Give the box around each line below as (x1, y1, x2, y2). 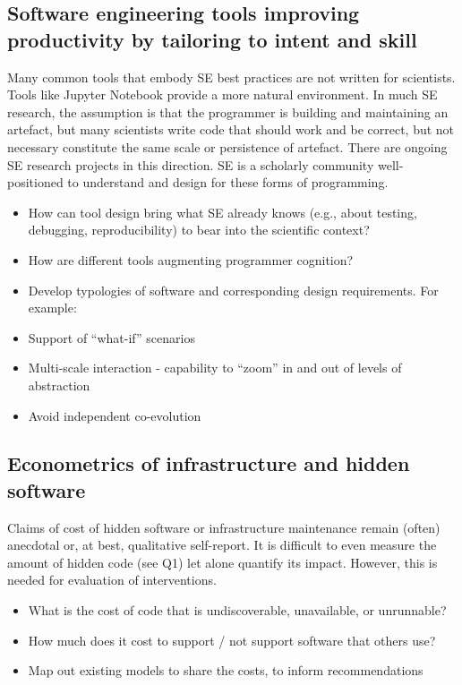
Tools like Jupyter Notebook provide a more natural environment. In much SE (7, 85, 438, 104)
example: (28, 298, 77, 317)
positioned (7, 173, 64, 192)
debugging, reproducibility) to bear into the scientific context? (28, 220, 370, 239)
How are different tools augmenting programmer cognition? (28, 250, 354, 269)
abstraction (28, 375, 90, 394)
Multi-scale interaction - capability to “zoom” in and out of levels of (28, 358, 402, 377)
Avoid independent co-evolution (28, 406, 201, 424)
